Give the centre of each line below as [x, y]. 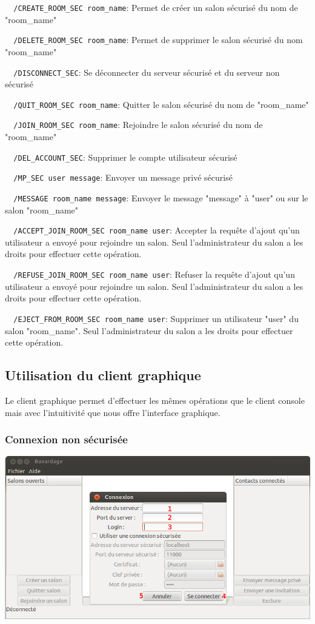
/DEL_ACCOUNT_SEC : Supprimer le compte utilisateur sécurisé [125, 157]
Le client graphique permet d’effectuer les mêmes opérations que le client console [155, 400]
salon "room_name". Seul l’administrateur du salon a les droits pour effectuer [149, 330]
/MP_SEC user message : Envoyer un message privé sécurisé [123, 177]
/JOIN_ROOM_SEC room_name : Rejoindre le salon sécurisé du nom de [138, 125]
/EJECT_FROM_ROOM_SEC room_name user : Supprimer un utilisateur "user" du [156, 318]
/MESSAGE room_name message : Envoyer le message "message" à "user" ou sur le [161, 197]
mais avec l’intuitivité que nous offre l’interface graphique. [113, 412]
